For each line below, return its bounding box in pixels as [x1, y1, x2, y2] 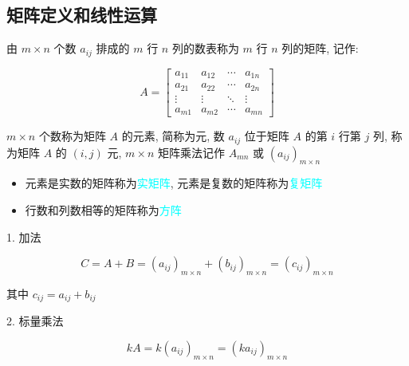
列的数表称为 [171, 40, 239, 57]
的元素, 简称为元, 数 [121, 128, 225, 144]
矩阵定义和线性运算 [6, 2, 157, 27]
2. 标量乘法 [6, 313, 64, 329]
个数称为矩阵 [38, 128, 106, 144]
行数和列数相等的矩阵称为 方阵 [25, 202, 182, 218]
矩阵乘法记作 [157, 144, 225, 160]
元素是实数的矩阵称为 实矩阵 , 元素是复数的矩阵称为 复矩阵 [25, 175, 323, 191]
